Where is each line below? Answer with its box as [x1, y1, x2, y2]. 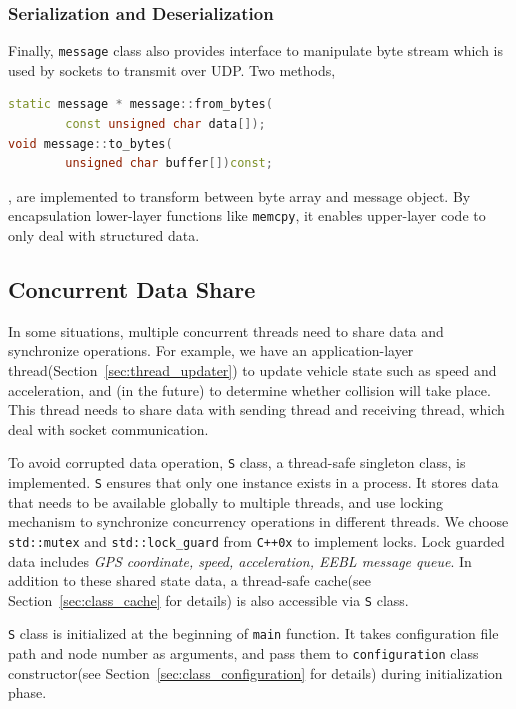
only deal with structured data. [8, 225, 200, 246]
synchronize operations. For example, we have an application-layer [8, 340, 414, 361]
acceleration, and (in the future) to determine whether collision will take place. [8, 379, 491, 400]
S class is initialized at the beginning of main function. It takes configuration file [8, 623, 499, 644]
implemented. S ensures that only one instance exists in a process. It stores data [8, 472, 499, 493]
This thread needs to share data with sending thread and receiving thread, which [8, 399, 505, 420]
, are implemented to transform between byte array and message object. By [8, 185, 471, 206]
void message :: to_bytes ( [8, 136, 173, 151]
